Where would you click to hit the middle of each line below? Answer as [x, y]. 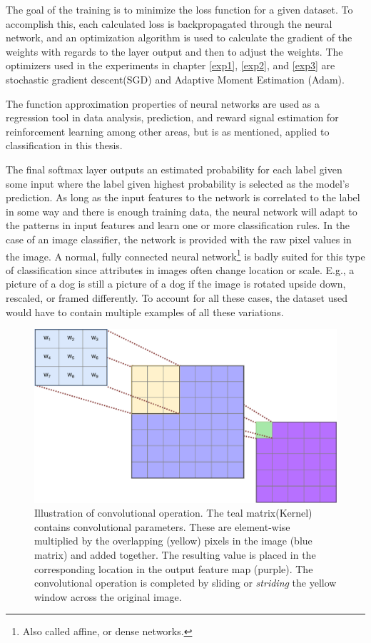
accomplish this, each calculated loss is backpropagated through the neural [169, 23]
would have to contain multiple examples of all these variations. [145, 312]
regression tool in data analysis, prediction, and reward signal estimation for [172, 117]
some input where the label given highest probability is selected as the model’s [178, 183]
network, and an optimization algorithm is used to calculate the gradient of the [179, 37]
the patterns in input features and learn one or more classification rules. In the [178, 225]
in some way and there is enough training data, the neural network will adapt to [182, 211]
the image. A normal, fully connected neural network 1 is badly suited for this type [185, 255]
